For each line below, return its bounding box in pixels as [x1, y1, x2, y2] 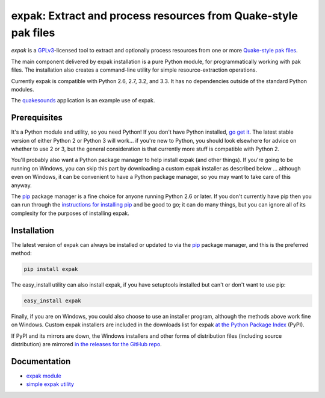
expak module [26, 372, 61, 379]
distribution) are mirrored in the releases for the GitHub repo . [11, 341, 162, 348]
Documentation [11, 356, 71, 367]
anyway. [11, 181, 32, 189]
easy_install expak [23, 297, 81, 304]
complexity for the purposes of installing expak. [11, 210, 129, 217]
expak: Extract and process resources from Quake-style [11, 9, 298, 22]
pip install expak [23, 266, 78, 272]
